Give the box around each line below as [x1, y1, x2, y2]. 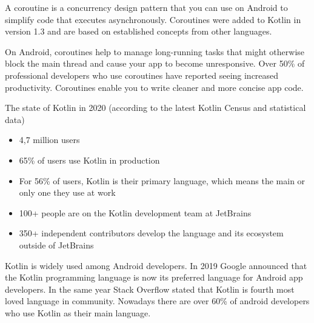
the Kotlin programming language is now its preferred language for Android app [5, 271, 303, 284]
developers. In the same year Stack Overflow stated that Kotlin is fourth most [5, 282, 295, 295]
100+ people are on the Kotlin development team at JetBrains [19, 206, 252, 219]
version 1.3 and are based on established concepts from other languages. [5, 25, 272, 38]
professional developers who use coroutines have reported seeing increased [5, 68, 279, 81]
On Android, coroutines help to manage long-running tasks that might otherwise [5, 45, 305, 58]
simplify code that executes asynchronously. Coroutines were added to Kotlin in [5, 13, 301, 25]
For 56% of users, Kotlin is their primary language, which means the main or [19, 174, 306, 187]
